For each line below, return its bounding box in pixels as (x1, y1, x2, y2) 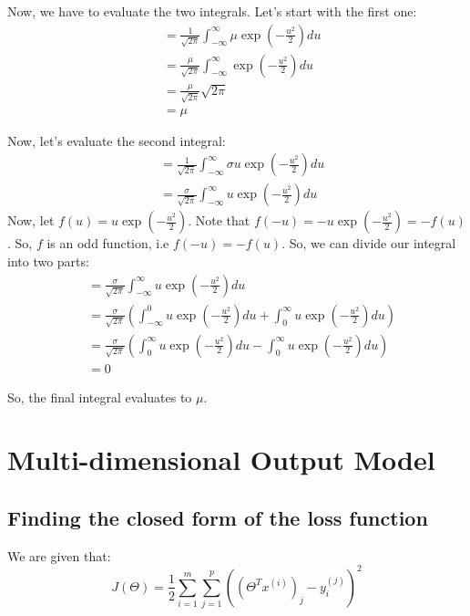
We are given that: (7, 546, 111, 565)
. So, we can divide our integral (281, 234, 456, 253)
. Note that (188, 211, 250, 230)
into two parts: (7, 251, 89, 270)
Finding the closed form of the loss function (7, 504, 428, 532)
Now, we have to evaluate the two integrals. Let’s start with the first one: (7, 2, 417, 20)
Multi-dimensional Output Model (7, 441, 435, 478)
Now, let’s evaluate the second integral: (7, 131, 226, 150)
